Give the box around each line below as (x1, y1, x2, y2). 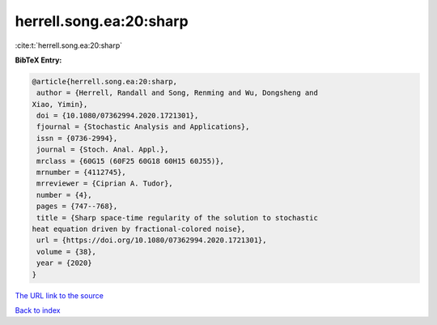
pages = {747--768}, (36, 202, 118, 211)
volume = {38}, (36, 247, 97, 256)
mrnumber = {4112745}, (36, 168, 127, 177)
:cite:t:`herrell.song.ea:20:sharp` (15, 41, 123, 50)
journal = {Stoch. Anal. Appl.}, (36, 145, 169, 154)
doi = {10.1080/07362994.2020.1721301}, (36, 111, 199, 121)
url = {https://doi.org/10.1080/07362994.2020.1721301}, (36, 236, 267, 245)
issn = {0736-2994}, (36, 134, 118, 143)
